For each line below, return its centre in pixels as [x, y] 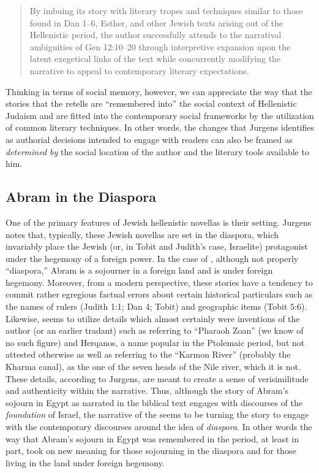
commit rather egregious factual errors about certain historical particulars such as [159, 294]
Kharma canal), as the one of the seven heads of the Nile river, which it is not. [153, 367]
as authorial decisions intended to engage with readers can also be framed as [149, 139]
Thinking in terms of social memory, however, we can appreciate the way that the [159, 91]
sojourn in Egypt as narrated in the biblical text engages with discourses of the [154, 402]
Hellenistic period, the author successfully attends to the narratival [156, 35]
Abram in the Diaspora [81, 197]
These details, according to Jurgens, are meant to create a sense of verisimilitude [157, 378]
